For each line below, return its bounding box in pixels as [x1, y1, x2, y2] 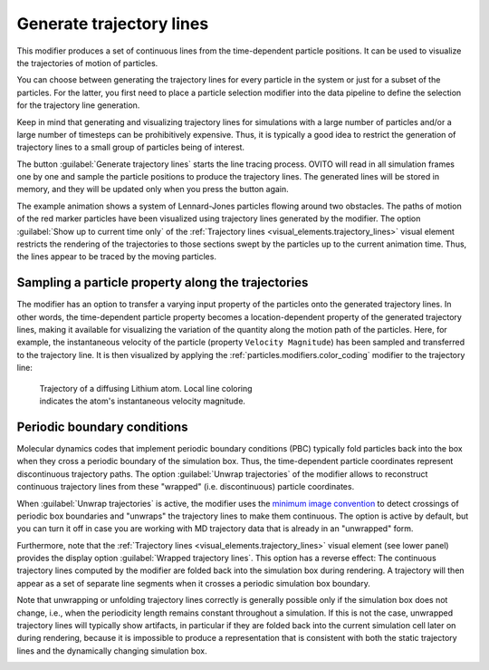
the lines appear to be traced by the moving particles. [16, 251, 217, 262]
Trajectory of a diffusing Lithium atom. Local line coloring [39, 383, 253, 393]
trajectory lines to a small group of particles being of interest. [16, 141, 244, 153]
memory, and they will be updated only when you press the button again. [16, 184, 289, 195]
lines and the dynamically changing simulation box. [16, 645, 207, 656]
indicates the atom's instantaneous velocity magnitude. [39, 395, 246, 407]
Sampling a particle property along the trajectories [16, 275, 309, 290]
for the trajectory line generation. [16, 100, 140, 111]
